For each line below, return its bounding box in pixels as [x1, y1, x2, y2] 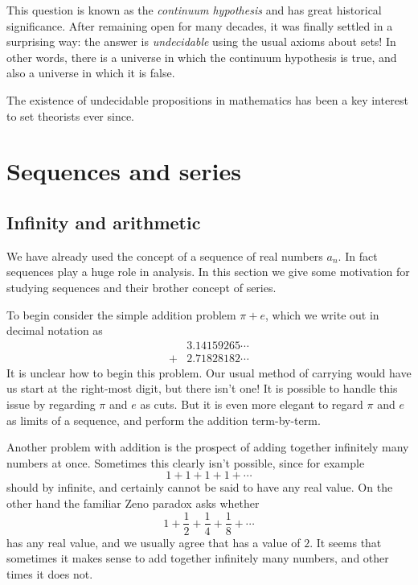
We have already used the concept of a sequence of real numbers [6, 247, 323, 264]
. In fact [338, 247, 378, 264]
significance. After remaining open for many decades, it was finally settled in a [6, 17, 393, 34]
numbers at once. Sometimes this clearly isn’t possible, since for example [6, 454, 365, 471]
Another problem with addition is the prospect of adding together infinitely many [6, 439, 409, 455]
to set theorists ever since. [6, 107, 135, 124]
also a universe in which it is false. [6, 64, 175, 81]
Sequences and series [6, 154, 241, 187]
